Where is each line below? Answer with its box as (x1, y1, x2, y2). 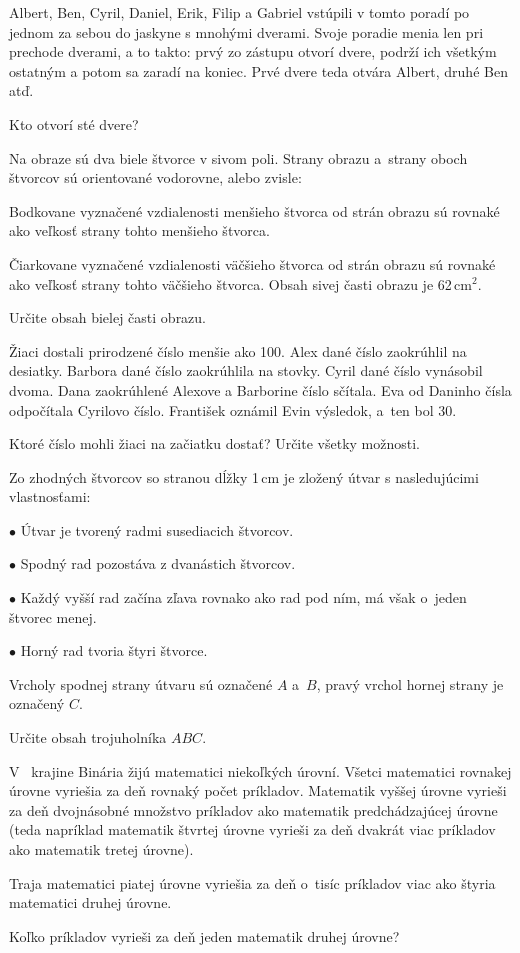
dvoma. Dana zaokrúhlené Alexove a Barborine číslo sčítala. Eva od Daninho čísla (9, 379, 512, 400)
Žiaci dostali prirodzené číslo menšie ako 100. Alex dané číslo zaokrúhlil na (9, 340, 467, 361)
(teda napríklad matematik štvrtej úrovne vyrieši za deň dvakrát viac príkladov (9, 819, 496, 840)
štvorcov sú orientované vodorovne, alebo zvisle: (9, 167, 302, 188)
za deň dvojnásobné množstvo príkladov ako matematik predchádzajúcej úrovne (9, 799, 498, 820)
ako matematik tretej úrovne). (9, 839, 194, 859)
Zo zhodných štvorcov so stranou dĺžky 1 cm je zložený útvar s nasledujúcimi (9, 466, 479, 487)
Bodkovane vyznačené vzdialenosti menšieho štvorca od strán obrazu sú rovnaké (9, 200, 500, 221)
